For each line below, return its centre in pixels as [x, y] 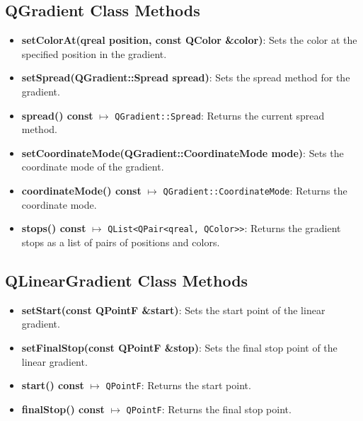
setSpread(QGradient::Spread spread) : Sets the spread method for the [186, 77]
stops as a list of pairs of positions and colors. [121, 242]
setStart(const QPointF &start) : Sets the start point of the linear [173, 310]
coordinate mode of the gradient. [93, 167]
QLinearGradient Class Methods [127, 280]
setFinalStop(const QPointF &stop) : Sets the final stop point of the [179, 347]
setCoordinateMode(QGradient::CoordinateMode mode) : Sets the [183, 152]
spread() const [57, 115]
